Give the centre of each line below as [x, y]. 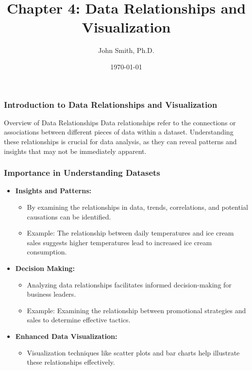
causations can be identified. [69, 216]
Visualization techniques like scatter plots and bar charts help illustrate [133, 352]
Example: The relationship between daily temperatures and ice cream [130, 233]
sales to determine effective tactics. [79, 320]
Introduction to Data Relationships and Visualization [111, 104]
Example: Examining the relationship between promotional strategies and [136, 310]
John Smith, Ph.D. [126, 50]
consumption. [47, 252]
